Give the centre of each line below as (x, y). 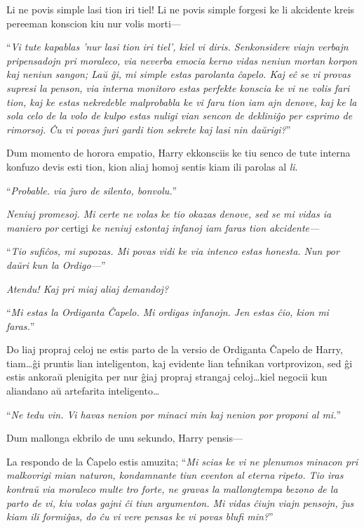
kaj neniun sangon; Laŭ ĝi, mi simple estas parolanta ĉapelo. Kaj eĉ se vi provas (178, 74)
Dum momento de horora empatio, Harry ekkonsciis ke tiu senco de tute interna (178, 153)
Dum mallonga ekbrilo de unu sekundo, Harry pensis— (124, 438)
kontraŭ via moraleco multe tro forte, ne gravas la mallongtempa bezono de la (172, 489)
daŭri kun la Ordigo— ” (56, 264)
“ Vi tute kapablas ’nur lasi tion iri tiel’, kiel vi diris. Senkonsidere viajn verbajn (177, 47)
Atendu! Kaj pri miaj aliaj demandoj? (88, 288)
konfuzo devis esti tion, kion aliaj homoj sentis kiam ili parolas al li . (152, 166)
